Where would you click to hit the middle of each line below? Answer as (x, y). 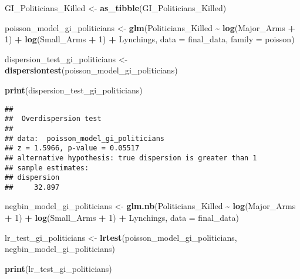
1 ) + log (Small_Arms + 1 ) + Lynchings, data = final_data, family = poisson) (150, 39)
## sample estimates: (47, 168)
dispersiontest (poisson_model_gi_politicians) (91, 70)
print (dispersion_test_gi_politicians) (74, 90)
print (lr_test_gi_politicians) (58, 268)
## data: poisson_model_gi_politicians (85, 138)
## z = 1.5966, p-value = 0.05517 (72, 148)
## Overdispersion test (53, 119)
